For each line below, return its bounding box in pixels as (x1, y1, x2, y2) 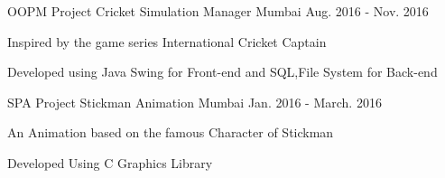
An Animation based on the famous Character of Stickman (7, 123, 334, 142)
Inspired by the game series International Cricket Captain (7, 32, 327, 51)
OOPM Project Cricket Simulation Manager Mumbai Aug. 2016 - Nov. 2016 (7, 2, 429, 20)
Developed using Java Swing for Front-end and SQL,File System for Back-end (7, 62, 438, 81)
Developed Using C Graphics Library (7, 153, 213, 172)
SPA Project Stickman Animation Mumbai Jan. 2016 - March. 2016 (7, 92, 382, 111)
